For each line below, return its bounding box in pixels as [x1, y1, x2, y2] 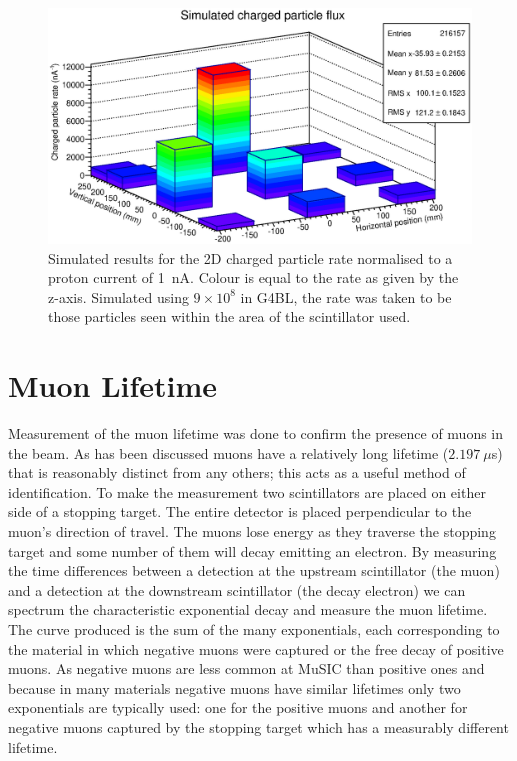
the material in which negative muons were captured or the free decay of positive [8, 638, 504, 659]
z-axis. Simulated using [48, 286, 189, 307]
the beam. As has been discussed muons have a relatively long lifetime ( [8, 442, 449, 463]
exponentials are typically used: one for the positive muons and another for [8, 697, 468, 718]
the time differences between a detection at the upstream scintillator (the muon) [8, 560, 500, 581]
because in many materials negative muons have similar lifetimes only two [8, 677, 461, 698]
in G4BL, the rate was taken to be [240, 286, 452, 307]
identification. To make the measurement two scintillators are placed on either [8, 481, 486, 502]
